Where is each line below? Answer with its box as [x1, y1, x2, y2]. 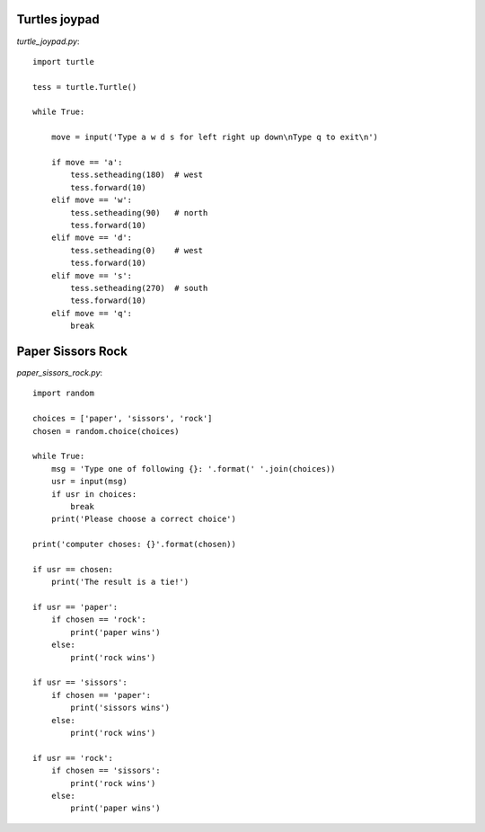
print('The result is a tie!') [50, 577, 190, 588]
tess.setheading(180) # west [70, 170, 204, 180]
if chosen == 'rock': [50, 615, 147, 624]
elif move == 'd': [50, 233, 133, 243]
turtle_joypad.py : [16, 36, 80, 47]
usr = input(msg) [50, 476, 128, 487]
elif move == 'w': [50, 195, 133, 206]
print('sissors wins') [70, 703, 171, 713]
